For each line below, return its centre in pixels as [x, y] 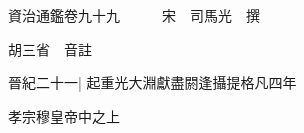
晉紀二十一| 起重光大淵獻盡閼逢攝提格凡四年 [152, 82]
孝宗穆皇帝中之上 [64, 115]
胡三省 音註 [50, 48]
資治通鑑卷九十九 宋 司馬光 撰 [134, 15]
